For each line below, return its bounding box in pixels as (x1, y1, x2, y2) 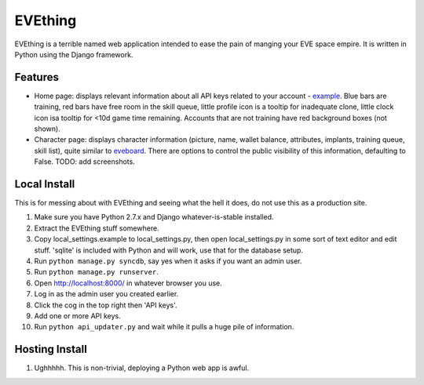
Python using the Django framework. (14, 49, 133, 59)
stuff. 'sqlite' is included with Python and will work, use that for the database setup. (34, 245, 304, 255)
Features (14, 71, 59, 84)
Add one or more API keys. (34, 311, 121, 321)
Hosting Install (14, 343, 88, 356)
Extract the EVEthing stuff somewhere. (34, 223, 160, 233)
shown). (34, 124, 60, 133)
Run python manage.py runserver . (34, 267, 159, 277)
